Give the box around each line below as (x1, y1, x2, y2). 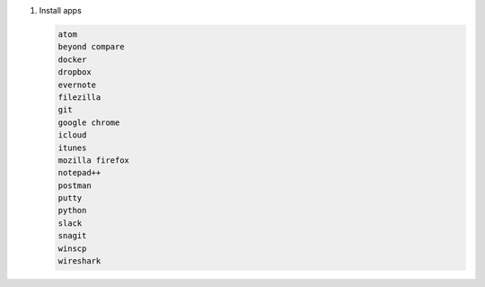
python (57, 205, 87, 216)
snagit (57, 230, 87, 241)
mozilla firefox (57, 155, 130, 166)
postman (57, 180, 92, 191)
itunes (57, 142, 87, 153)
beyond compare (57, 41, 125, 52)
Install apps (39, 5, 83, 15)
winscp (57, 243, 87, 254)
